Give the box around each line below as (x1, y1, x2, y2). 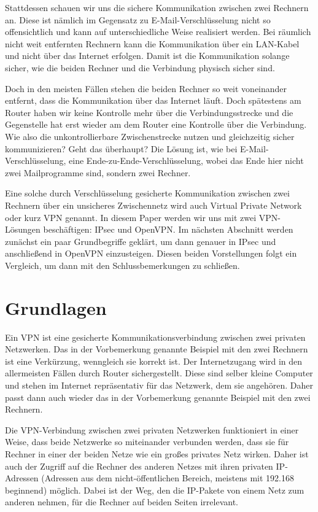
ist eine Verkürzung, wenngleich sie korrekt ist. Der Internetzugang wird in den (5, 354, 303, 367)
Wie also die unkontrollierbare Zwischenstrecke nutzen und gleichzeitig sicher (5, 130, 295, 142)
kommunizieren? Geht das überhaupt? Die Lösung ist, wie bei (5, 142, 238, 155)
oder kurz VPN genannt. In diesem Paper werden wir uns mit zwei (5, 211, 257, 223)
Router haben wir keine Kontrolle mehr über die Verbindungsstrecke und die (5, 106, 293, 118)
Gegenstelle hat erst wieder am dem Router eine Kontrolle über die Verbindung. (5, 118, 307, 131)
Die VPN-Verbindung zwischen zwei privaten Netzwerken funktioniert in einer (5, 423, 299, 436)
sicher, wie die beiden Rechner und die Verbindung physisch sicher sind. (5, 61, 275, 74)
